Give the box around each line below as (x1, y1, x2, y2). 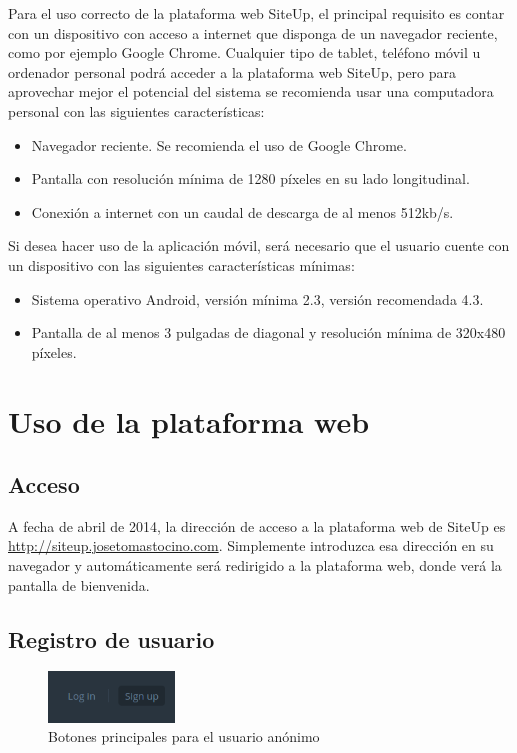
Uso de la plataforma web (8, 400, 370, 441)
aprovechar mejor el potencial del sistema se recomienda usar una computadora (8, 81, 494, 102)
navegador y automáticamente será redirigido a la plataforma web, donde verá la (8, 555, 502, 576)
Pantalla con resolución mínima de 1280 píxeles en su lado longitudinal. (31, 168, 470, 189)
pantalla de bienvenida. (8, 574, 150, 595)
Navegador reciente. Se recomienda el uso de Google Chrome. (31, 134, 407, 155)
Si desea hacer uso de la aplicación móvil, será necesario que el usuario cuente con (8, 235, 510, 256)
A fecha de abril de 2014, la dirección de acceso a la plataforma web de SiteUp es (8, 515, 506, 536)
